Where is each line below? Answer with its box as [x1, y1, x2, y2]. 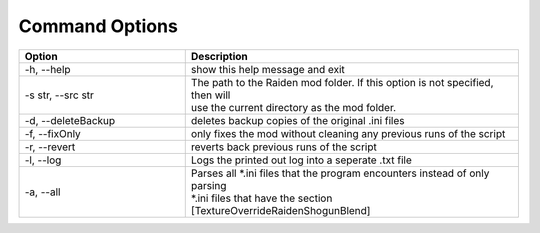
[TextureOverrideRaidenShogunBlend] [190, 203, 371, 217]
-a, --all [24, 185, 61, 199]
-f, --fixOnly [24, 126, 82, 140]
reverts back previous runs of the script [190, 140, 377, 154]
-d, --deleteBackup [24, 113, 116, 127]
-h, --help [24, 62, 71, 76]
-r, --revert [24, 140, 76, 154]
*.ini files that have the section [190, 191, 333, 205]
